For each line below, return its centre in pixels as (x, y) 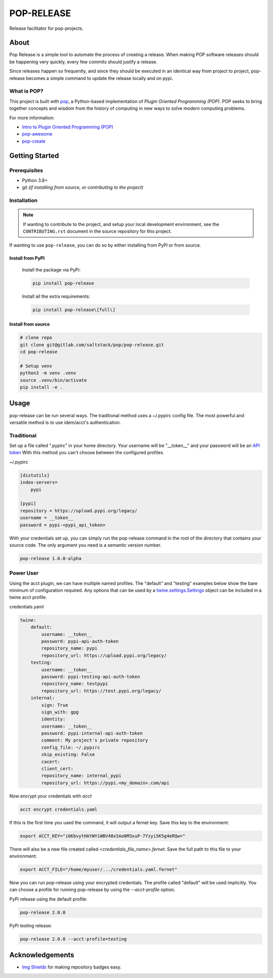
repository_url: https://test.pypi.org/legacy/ (101, 691)
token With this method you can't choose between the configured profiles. (87, 453)
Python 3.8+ (35, 180)
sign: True (55, 705)
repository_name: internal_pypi (81, 776)
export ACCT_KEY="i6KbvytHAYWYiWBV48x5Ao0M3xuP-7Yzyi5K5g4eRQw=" (103, 836)
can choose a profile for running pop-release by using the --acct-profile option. (92, 890)
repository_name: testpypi (75, 684)
